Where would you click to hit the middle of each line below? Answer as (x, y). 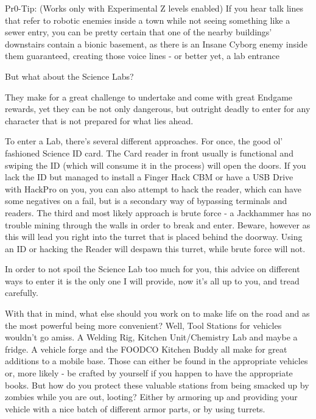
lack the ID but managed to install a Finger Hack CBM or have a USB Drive (149, 177)
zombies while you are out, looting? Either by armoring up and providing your (151, 397)
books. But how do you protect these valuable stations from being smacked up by (157, 385)
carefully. (22, 293)
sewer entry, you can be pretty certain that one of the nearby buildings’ (139, 32)
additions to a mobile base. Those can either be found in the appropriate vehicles (156, 361)
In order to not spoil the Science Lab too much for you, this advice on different (153, 269)
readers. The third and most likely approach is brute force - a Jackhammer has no (158, 212)
